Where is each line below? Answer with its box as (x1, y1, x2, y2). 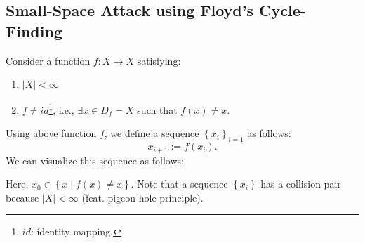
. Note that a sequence (131, 176, 228, 191)
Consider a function (6, 53, 91, 67)
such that (137, 102, 178, 117)
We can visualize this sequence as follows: (6, 152, 184, 167)
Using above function (6, 126, 97, 140)
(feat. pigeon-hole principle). (81, 190, 204, 204)
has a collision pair (260, 176, 341, 191)
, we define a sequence (104, 126, 199, 140)
